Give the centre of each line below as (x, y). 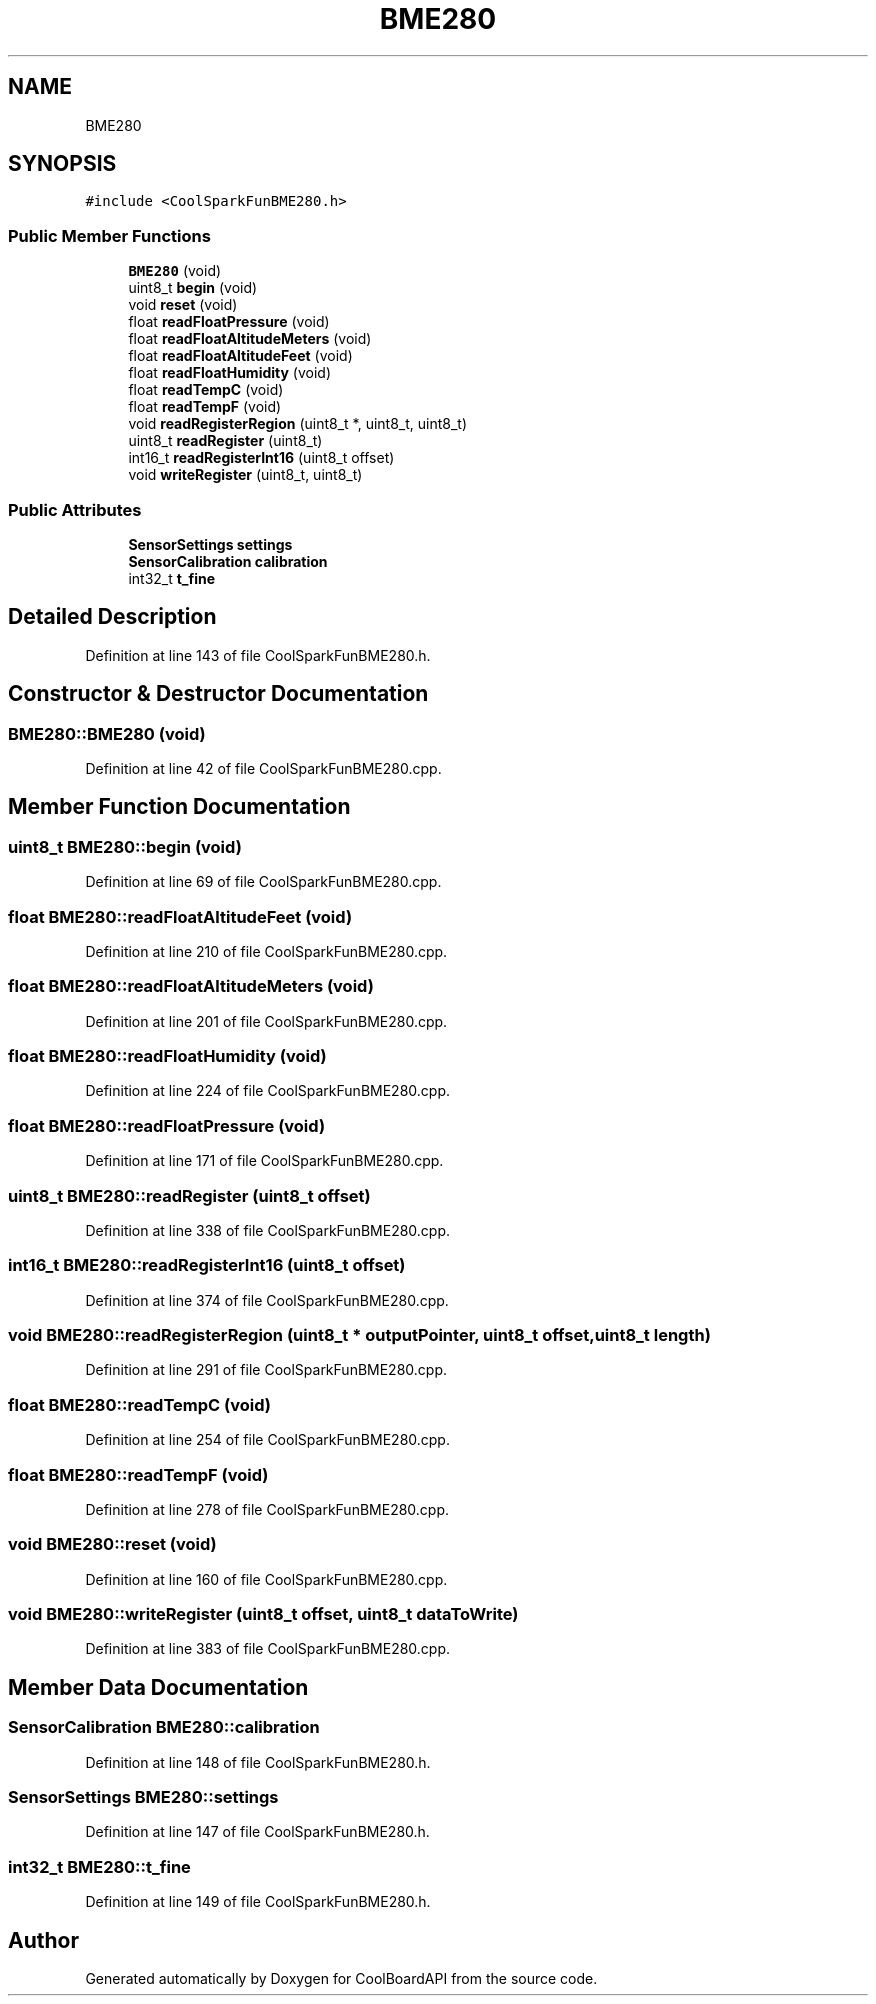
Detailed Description (112, 617)
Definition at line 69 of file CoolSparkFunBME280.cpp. (263, 882)
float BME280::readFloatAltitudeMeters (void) (191, 986)
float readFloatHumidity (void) (230, 373)
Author (43, 1940)
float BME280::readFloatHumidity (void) (167, 1056)
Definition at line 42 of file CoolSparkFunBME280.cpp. (263, 768)
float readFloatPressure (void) (229, 322)
